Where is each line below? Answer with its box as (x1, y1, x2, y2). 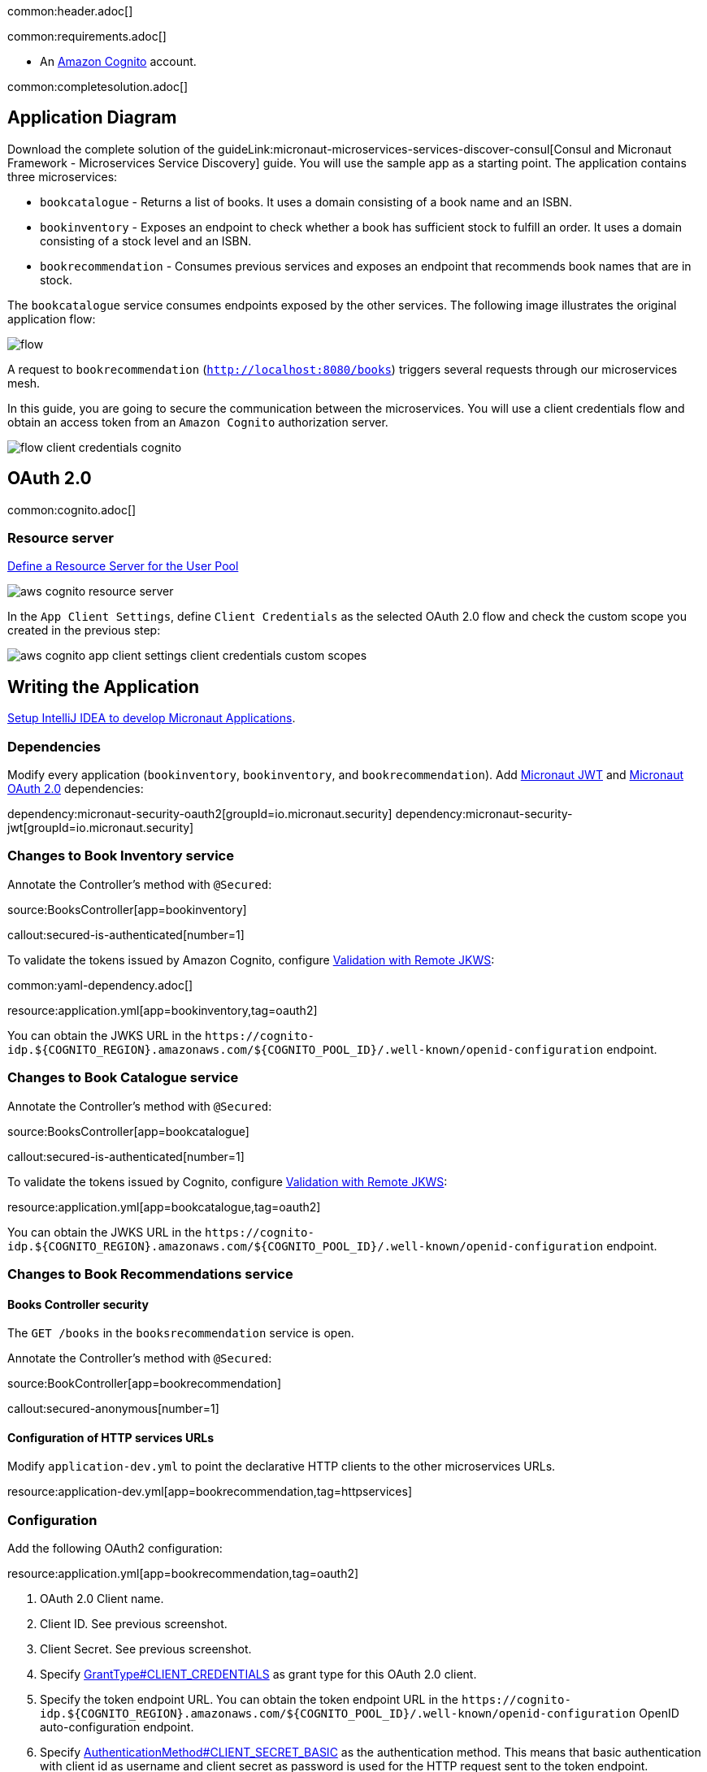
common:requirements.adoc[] (7, 29, 167, 43)
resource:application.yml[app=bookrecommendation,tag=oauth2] (7, 1566, 359, 1581)
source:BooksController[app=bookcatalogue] (7, 1124, 249, 1138)
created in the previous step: (7, 623, 161, 638)
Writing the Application (7, 676, 200, 697)
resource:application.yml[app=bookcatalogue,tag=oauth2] (7, 1199, 321, 1214)
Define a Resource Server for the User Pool (7, 559, 239, 574)
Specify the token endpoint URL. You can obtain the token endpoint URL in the (40, 1692, 459, 1707)
